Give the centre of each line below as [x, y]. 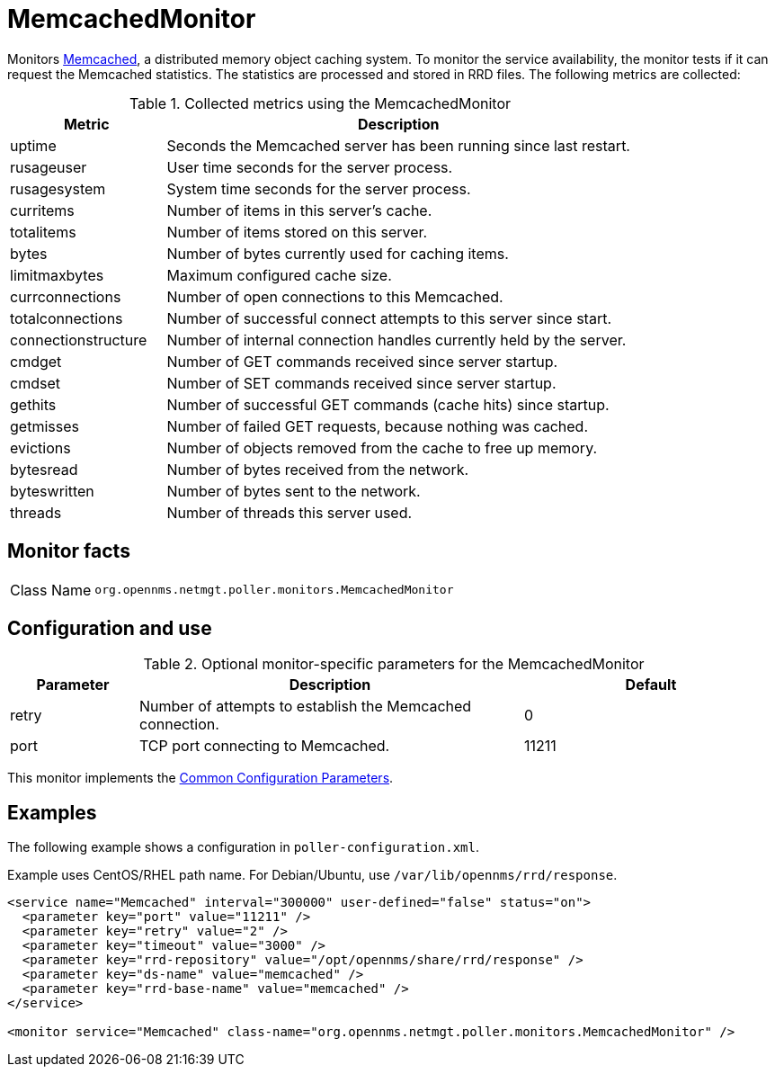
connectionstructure [79, 340]
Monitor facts [69, 551]
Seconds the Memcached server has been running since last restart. [398, 145]
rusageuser [49, 167]
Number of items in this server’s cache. [299, 210]
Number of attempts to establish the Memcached [305, 707]
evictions [40, 447]
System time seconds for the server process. [319, 188]
